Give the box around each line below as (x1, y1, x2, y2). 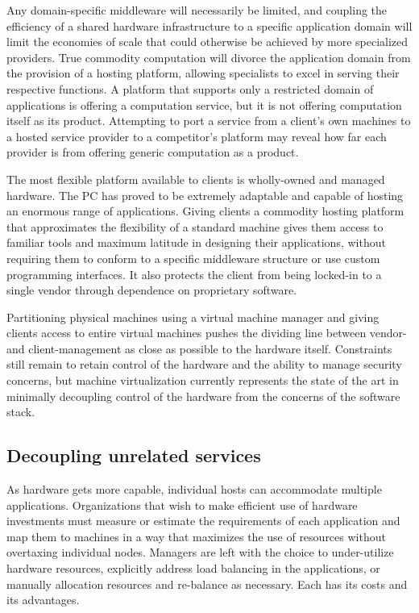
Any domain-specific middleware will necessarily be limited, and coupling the (6, 2, 388, 18)
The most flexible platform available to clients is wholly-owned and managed (6, 170, 385, 187)
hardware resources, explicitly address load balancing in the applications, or (6, 560, 380, 577)
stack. (6, 403, 35, 420)
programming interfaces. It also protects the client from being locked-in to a (6, 265, 382, 282)
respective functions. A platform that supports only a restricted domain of (6, 80, 374, 97)
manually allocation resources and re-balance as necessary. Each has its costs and (6, 575, 408, 592)
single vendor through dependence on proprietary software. (6, 281, 297, 298)
